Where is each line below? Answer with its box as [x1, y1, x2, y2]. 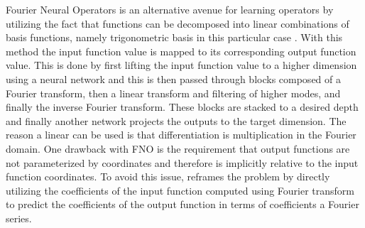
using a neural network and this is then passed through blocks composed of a [6, 71, 341, 86]
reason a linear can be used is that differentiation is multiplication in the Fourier [6, 127, 356, 142]
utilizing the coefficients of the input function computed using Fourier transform [6, 183, 355, 197]
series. [6, 210, 32, 225]
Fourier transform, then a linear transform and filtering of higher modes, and [6, 85, 341, 100]
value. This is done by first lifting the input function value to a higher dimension [6, 58, 357, 72]
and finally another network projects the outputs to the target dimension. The [6, 113, 347, 128]
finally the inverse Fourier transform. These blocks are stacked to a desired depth [6, 99, 359, 114]
